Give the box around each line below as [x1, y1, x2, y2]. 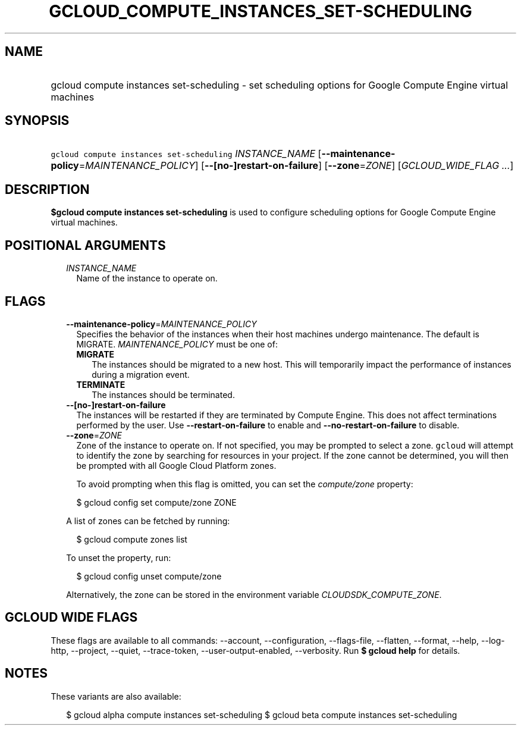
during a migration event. [92, 369, 190, 380]
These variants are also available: [51, 691, 181, 701]
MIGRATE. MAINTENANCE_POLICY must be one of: [76, 339, 278, 349]
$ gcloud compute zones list [76, 534, 187, 544]
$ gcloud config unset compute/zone [76, 571, 222, 581]
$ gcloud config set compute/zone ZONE [76, 497, 237, 507]
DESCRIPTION [5, 181, 90, 197]
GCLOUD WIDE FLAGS [5, 610, 138, 625]
